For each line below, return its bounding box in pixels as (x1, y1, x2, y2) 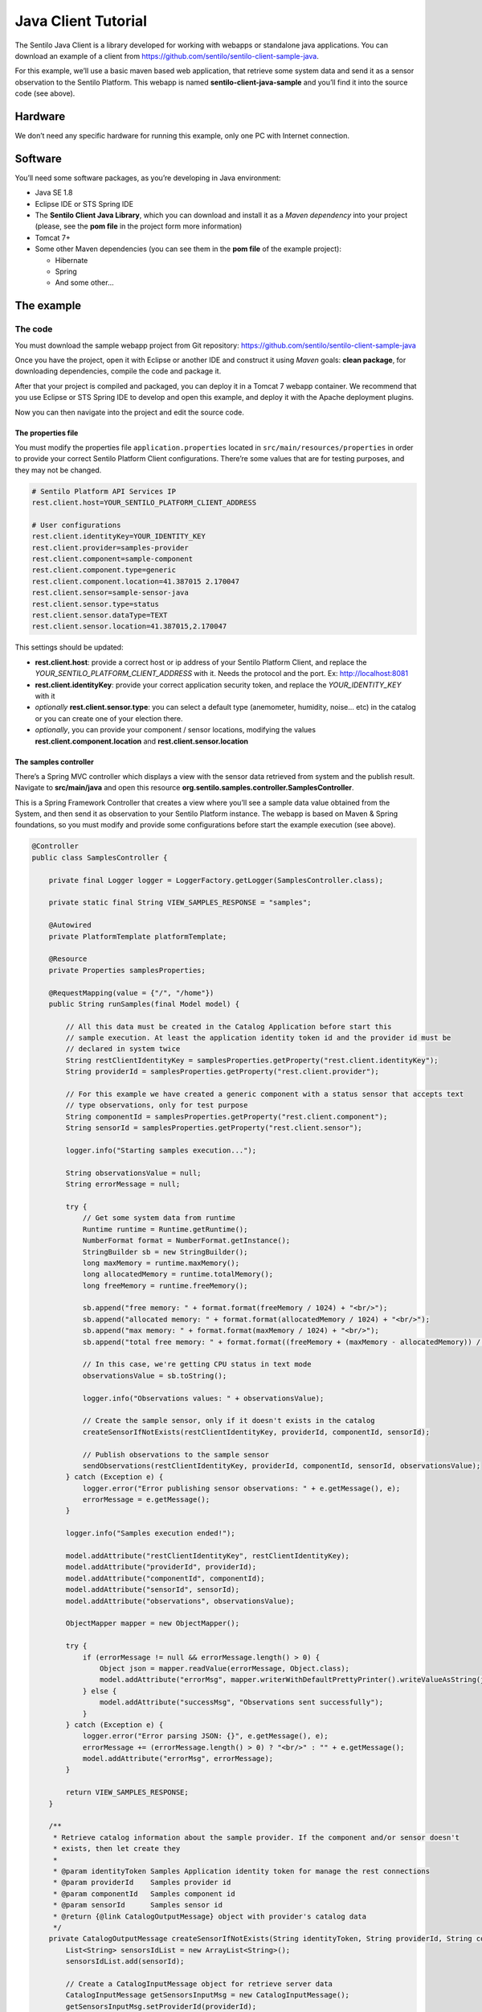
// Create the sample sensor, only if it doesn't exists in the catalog (82, 1416, 375, 1425)
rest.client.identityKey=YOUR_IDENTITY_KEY (31, 532, 206, 541)
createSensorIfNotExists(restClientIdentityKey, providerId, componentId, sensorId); (82, 1427, 430, 1437)
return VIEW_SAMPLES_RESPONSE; (65, 1787, 189, 1797)
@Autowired (48, 921, 92, 930)
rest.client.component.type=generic (31, 566, 177, 575)
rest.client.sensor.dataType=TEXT (31, 611, 168, 620)
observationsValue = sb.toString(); (82, 1371, 227, 1380)
